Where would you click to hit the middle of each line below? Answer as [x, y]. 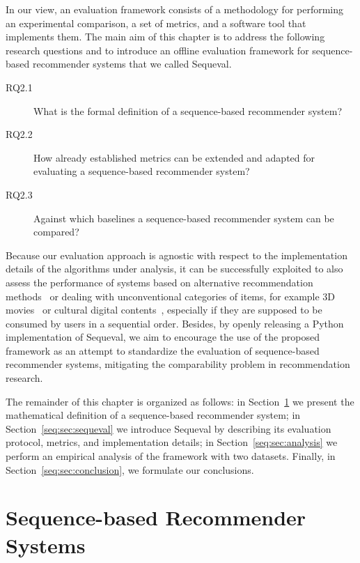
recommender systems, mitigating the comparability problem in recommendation [178, 364]
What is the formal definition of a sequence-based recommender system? [188, 110]
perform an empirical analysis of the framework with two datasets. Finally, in [171, 456]
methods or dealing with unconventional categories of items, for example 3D [171, 296]
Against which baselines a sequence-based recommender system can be [184, 218]
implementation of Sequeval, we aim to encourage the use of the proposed [163, 337]
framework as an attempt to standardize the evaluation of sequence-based [163, 350]
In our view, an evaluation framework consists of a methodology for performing [175, 9]
